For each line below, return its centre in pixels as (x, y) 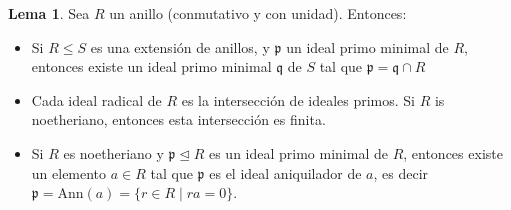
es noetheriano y (113, 152)
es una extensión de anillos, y (180, 46)
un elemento (69, 172)
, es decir (401, 172)
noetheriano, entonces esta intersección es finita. (178, 119)
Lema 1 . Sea (49, 13)
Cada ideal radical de (96, 99)
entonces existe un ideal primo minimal (151, 66)
